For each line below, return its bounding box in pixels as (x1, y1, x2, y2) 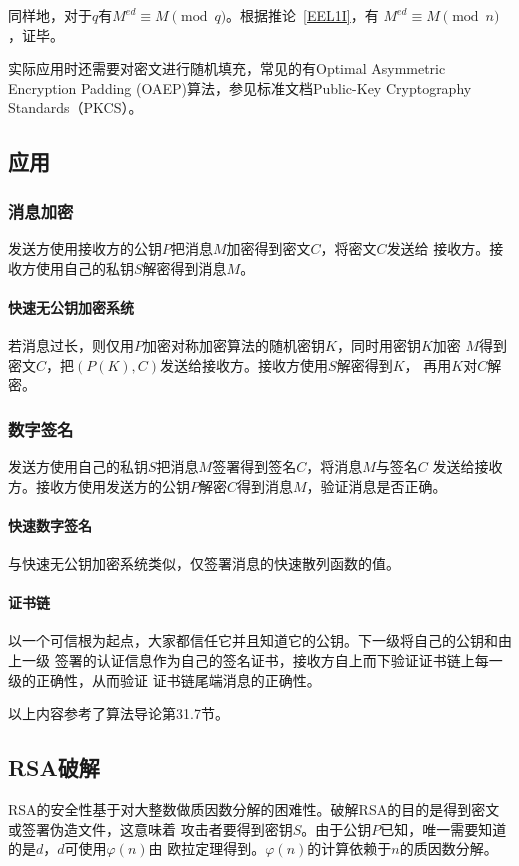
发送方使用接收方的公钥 (8, 237, 162, 258)
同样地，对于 (8, 5, 92, 25)
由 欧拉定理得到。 (148, 838, 266, 859)
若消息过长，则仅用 (8, 334, 134, 355)
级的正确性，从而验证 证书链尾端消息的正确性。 (8, 669, 321, 690)
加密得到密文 (226, 237, 311, 258)
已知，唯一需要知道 (380, 818, 507, 839)
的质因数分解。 (399, 838, 498, 859)
